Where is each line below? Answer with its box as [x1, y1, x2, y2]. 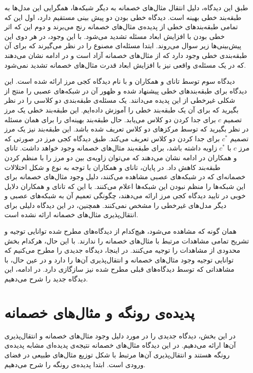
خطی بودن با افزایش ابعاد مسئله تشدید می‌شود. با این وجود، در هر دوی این [4, 31, 225, 41]
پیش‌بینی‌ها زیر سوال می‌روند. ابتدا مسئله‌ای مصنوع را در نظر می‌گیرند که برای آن [4, 40, 241, 51]
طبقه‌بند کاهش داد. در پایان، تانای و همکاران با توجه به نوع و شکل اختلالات [4, 162, 221, 172]
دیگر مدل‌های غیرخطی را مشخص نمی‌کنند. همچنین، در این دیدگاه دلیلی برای [4, 200, 227, 210]
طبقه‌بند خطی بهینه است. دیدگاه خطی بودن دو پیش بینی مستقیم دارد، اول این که [4, 12, 242, 22]
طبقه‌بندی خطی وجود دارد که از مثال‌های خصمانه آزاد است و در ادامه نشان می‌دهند [4, 50, 247, 60]
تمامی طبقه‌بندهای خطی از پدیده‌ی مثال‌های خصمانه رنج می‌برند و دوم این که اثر [4, 21, 238, 32]
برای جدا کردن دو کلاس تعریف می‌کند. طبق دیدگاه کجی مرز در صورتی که [4, 133, 220, 143]
